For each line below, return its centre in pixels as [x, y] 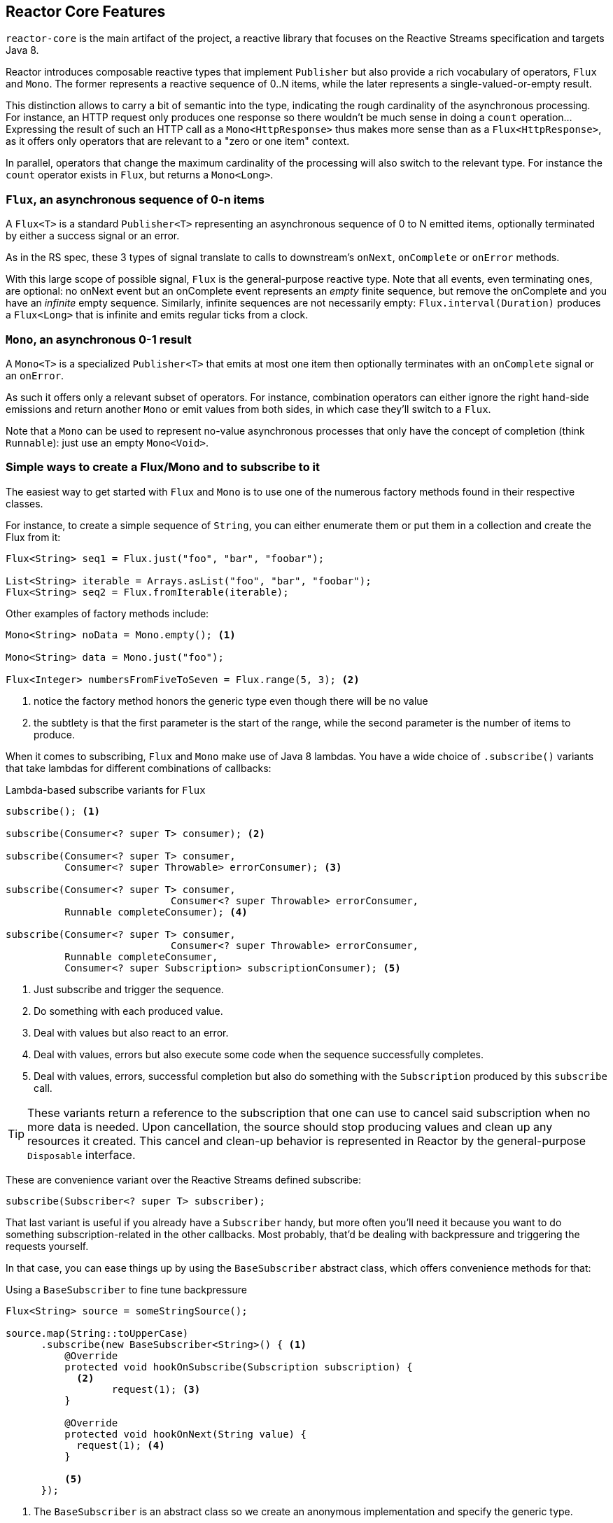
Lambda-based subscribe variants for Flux [106, 789]
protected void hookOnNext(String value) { [185, 1434]
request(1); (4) [121, 1445]
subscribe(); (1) [53, 811]
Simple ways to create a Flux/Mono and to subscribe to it [163, 467]
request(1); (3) [156, 1389]
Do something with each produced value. [128, 1011]
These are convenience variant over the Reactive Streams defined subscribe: [183, 1179]
